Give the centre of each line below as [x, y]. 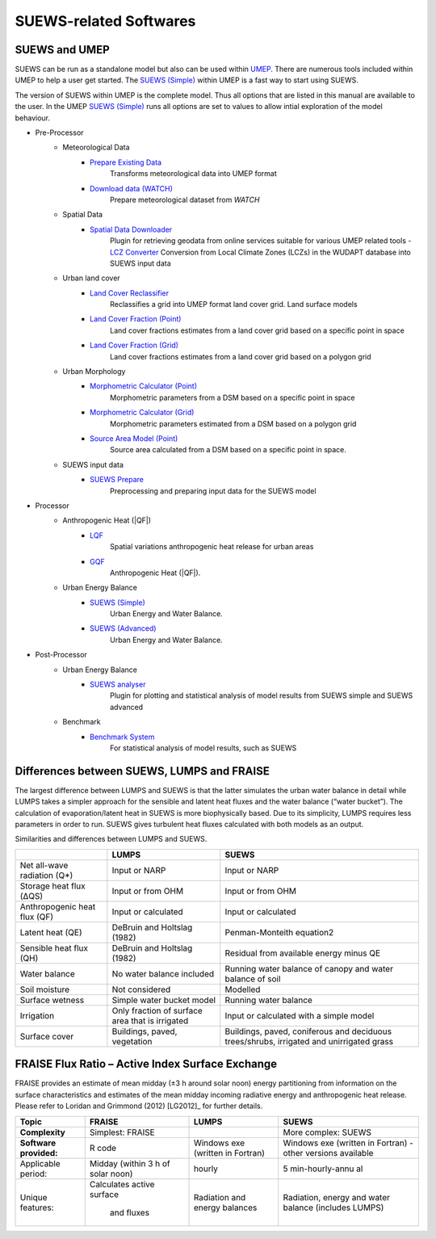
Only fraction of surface [157, 1010]
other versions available [328, 1153]
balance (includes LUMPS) [333, 1207]
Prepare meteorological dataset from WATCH [185, 199]
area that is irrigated [150, 1020]
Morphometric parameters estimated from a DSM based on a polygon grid [233, 423]
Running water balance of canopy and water [309, 968]
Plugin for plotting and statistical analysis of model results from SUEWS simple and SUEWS [262, 695]
